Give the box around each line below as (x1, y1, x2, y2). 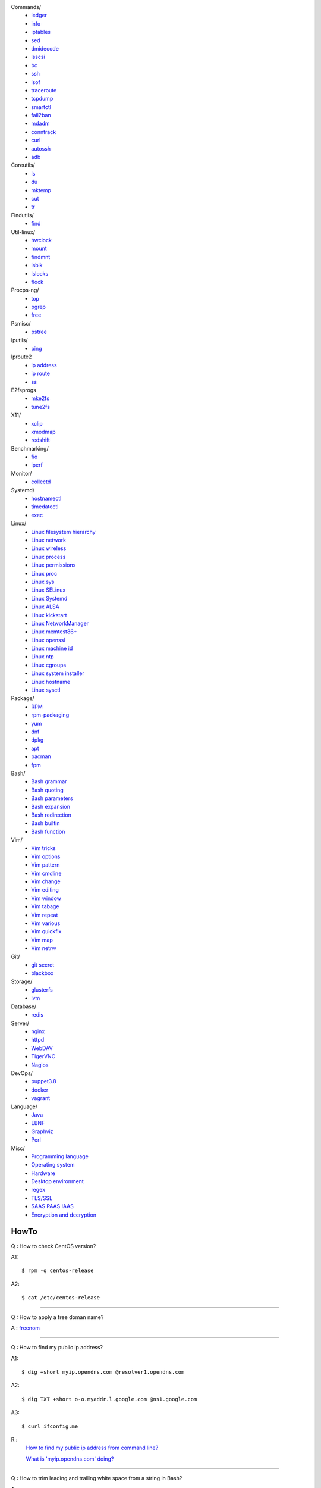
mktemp (31, 186, 52, 193)
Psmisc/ (11, 320, 31, 327)
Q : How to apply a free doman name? (11, 1313, 104, 1321)
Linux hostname (31, 678, 71, 685)
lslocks (31, 270, 49, 277)
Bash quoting (31, 786, 64, 793)
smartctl (31, 103, 52, 110)
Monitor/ (11, 470, 32, 477)
